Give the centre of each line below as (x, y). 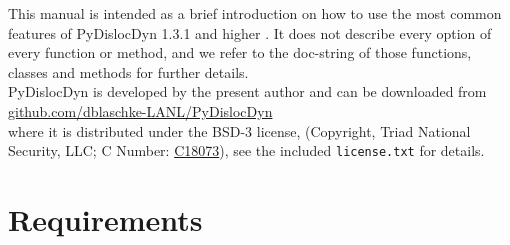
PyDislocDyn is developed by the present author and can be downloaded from (247, 91)
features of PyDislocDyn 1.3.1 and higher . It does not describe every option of (250, 32)
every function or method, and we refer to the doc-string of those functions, (240, 52)
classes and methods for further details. (128, 71)
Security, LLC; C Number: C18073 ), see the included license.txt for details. (246, 150)
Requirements (105, 219)
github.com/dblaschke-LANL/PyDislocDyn (140, 110)
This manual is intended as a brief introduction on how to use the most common (255, 13)
